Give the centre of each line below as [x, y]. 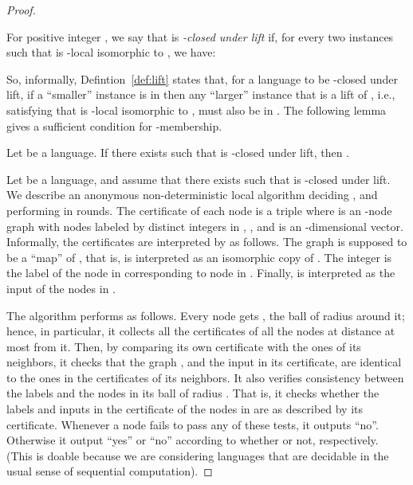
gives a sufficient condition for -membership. [114, 125]
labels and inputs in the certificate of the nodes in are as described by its [185, 409]
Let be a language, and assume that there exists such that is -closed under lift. [199, 179]
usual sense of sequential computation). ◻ [110, 471]
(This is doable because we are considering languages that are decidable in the [198, 455]
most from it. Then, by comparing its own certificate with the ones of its [184, 346]
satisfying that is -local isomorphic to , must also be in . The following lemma [197, 110]
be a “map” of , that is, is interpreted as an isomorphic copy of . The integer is [199, 257]
